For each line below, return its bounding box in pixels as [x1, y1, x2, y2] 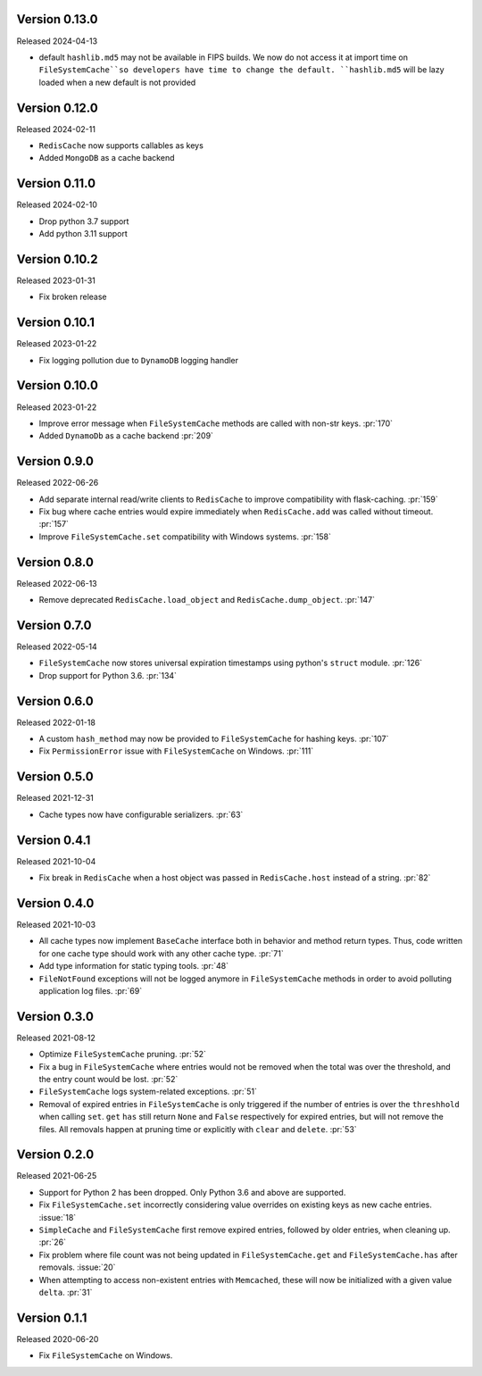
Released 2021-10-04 [16, 855, 96, 866]
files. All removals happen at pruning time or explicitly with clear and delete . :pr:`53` [38, 1123, 357, 1134]
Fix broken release [38, 291, 107, 303]
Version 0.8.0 [16, 555, 94, 570]
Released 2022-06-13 [16, 578, 97, 588]
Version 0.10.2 [16, 251, 98, 267]
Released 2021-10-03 [16, 919, 96, 930]
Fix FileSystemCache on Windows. [38, 1350, 173, 1361]
